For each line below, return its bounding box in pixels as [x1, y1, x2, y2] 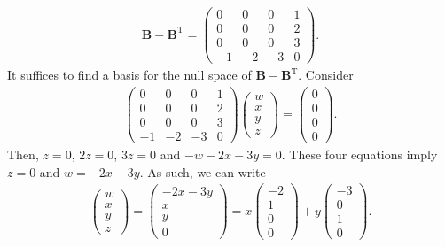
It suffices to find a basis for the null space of [7, 66, 252, 84]
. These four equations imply [281, 145, 438, 164]
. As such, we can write [139, 162, 266, 181]
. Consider [298, 66, 354, 84]
